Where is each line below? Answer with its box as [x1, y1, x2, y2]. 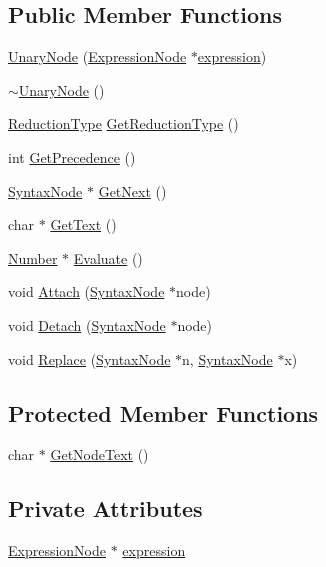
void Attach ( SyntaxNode [8, 281, 165, 302]
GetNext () [98, 180, 167, 201]
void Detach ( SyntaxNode [8, 314, 166, 335]
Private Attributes [8, 493, 203, 524]
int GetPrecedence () [8, 146, 136, 167]
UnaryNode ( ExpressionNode [8, 46, 187, 67]
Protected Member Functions [8, 397, 319, 428]
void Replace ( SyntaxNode [8, 348, 171, 369]
